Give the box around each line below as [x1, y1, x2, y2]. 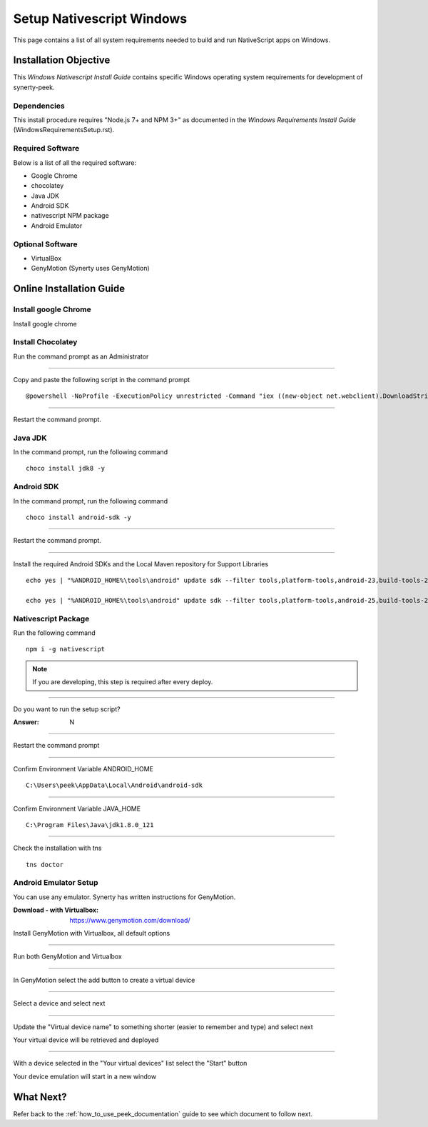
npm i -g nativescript [26, 645, 106, 653]
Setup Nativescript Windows [13, 11, 188, 26]
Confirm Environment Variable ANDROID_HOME [13, 764, 153, 773]
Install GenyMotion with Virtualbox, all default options [13, 929, 170, 938]
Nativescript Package [13, 613, 90, 623]
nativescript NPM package [31, 211, 110, 220]
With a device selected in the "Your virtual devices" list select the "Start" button [13, 1059, 248, 1068]
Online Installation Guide [13, 283, 126, 295]
